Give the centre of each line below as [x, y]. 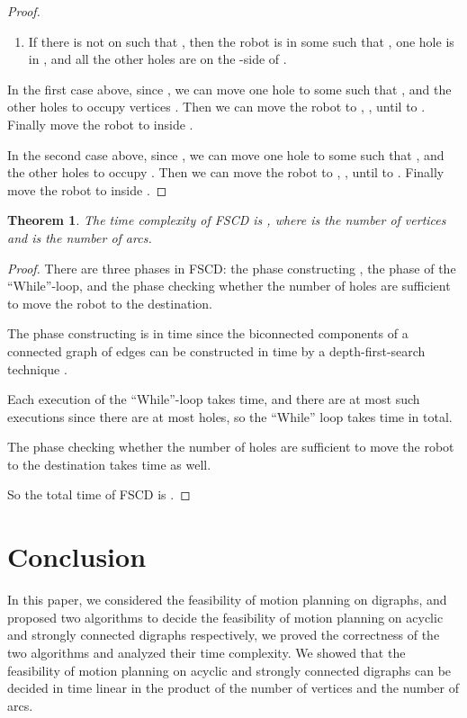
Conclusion [77, 556]
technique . [37, 368]
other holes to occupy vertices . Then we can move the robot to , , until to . [216, 107]
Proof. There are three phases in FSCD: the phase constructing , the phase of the [232, 268]
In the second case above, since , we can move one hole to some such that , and [226, 154]
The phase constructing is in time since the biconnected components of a [208, 333]
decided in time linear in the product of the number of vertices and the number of [233, 688]
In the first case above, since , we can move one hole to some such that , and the [229, 89]
